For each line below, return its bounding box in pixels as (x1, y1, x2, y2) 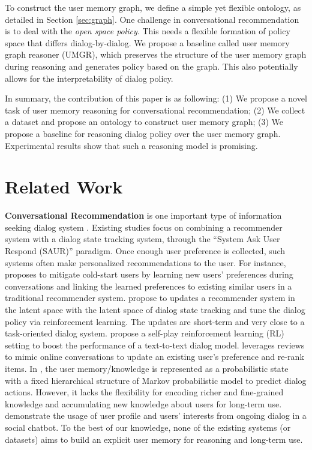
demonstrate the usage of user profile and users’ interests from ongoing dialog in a (5, 409, 307, 422)
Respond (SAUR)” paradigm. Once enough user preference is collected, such (5, 245, 286, 257)
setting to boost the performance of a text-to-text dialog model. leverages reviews (5, 338, 305, 351)
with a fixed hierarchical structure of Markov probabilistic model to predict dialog (5, 374, 307, 386)
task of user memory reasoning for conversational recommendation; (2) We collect (5, 103, 305, 116)
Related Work (5, 174, 123, 199)
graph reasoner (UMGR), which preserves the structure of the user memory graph (5, 48, 307, 61)
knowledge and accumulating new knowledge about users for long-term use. (5, 397, 282, 410)
